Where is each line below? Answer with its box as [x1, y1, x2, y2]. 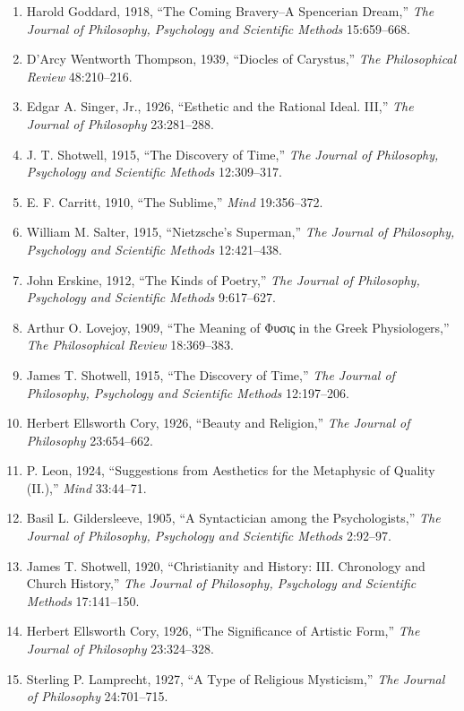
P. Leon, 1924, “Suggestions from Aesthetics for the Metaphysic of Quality [26, 461, 435, 480]
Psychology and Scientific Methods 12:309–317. [26, 162, 282, 181]
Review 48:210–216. [26, 66, 133, 85]
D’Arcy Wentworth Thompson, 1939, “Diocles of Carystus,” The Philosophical [26, 49, 457, 68]
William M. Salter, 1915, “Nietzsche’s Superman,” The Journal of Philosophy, [26, 222, 455, 241]
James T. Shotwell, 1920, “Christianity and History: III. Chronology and [26, 556, 425, 575]
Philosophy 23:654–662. [26, 430, 153, 449]
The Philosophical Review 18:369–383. [26, 335, 234, 354]
